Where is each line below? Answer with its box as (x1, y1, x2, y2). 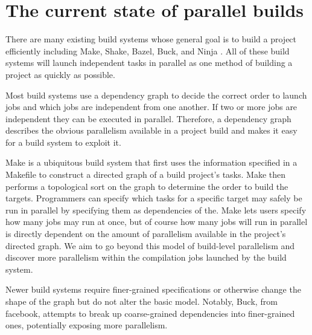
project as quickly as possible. (5, 68, 115, 80)
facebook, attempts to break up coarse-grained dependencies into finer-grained (5, 307, 295, 319)
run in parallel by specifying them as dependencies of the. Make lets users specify (5, 203, 307, 216)
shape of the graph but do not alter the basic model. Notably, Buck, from (5, 295, 278, 307)
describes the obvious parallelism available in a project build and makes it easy (5, 124, 298, 137)
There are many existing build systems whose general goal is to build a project (5, 33, 297, 45)
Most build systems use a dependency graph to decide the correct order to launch (5, 88, 307, 101)
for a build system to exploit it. (5, 135, 121, 148)
